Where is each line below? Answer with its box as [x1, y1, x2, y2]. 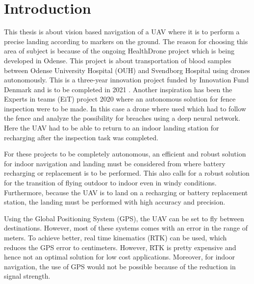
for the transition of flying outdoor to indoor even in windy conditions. [4, 178, 217, 188]
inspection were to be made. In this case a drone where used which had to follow [4, 103, 246, 113]
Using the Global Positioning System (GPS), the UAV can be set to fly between [4, 213, 244, 223]
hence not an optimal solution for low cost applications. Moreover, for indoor [4, 252, 235, 262]
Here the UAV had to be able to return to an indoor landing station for [4, 123, 219, 133]
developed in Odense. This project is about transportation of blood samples [4, 55, 231, 65]
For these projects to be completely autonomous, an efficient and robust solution [4, 149, 246, 159]
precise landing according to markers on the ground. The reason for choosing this [4, 36, 248, 46]
